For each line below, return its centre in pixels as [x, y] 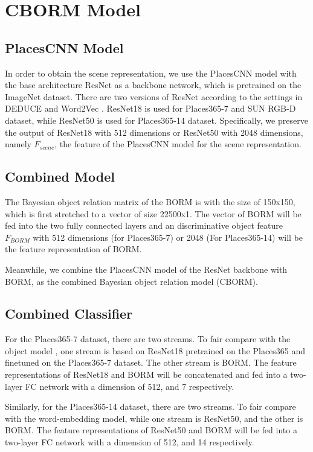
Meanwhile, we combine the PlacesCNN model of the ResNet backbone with [146, 269]
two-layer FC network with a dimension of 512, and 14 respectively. [130, 442]
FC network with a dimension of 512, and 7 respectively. [130, 386]
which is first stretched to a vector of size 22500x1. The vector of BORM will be [153, 213]
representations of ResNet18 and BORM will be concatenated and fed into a [146, 374]
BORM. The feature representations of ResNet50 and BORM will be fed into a [151, 430]
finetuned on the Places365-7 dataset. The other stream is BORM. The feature [151, 362]
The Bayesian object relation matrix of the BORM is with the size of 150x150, [150, 201]
